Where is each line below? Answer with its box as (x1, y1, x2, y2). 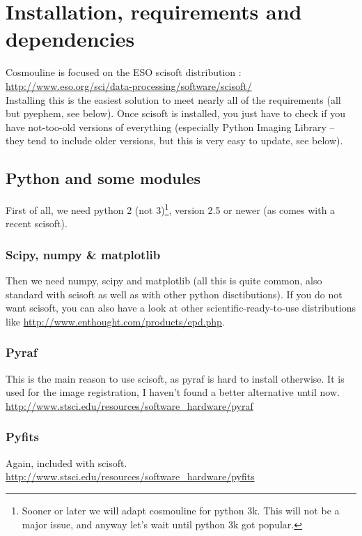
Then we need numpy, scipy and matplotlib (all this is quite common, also (6, 273, 322, 288)
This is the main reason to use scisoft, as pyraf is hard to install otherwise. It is (6, 371, 345, 385)
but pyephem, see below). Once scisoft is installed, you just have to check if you (6, 106, 346, 121)
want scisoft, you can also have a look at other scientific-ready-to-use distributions (6, 300, 356, 315)
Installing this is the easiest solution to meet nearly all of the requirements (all (6, 92, 341, 107)
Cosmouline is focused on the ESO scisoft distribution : (6, 65, 242, 79)
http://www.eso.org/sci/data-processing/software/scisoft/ (6, 78, 252, 93)
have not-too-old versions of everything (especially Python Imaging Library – (6, 119, 335, 134)
